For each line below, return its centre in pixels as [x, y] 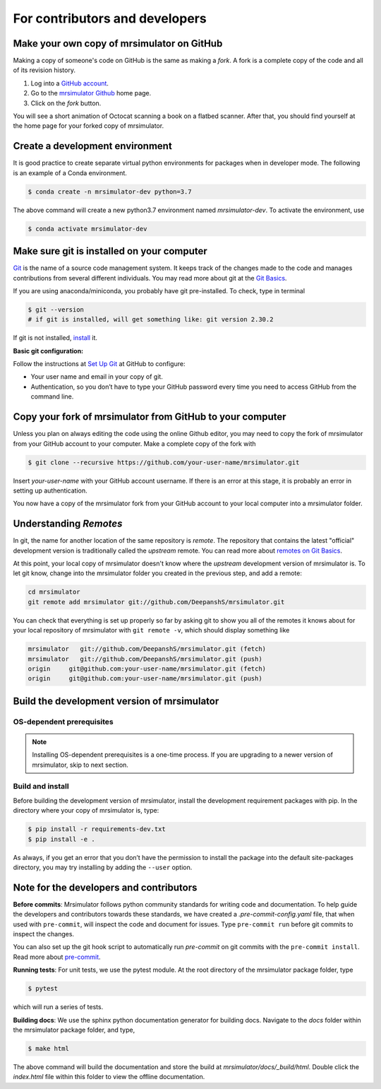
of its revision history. [44, 70]
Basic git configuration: [48, 351]
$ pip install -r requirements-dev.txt [97, 829]
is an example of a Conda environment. [70, 172]
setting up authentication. [50, 490]
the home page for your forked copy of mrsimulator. [89, 126]
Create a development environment [92, 146]
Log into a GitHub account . [70, 83]
